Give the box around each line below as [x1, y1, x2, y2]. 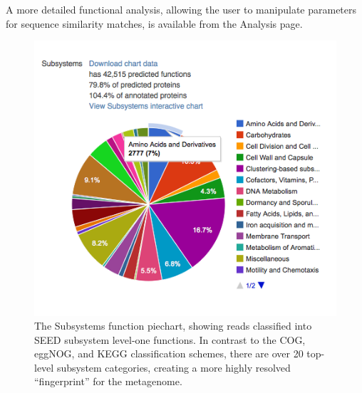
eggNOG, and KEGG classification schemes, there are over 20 [34, 346, 304, 361]
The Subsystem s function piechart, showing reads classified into [34, 318, 312, 333]
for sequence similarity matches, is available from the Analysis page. [6, 16, 303, 31]
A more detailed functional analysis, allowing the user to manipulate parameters [6, 2, 357, 16]
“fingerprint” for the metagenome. [34, 374, 182, 389]
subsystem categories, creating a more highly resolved [56, 360, 291, 374]
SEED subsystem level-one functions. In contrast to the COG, [34, 332, 306, 347]
